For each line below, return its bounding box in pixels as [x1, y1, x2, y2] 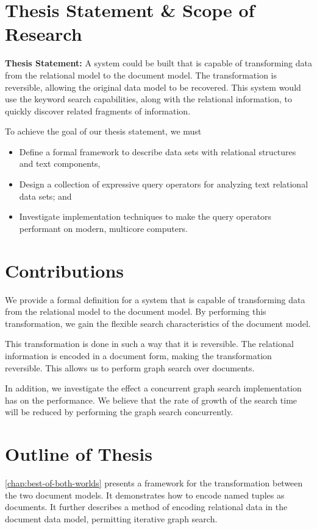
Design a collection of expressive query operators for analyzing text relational [19, 178, 308, 191]
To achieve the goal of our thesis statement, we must [5, 125, 202, 138]
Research [5, 21, 82, 46]
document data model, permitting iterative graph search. [5, 512, 218, 525]
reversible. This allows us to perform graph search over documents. [5, 361, 255, 374]
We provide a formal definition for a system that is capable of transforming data [5, 293, 305, 306]
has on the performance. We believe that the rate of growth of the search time [5, 393, 297, 406]
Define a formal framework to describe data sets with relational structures [19, 145, 296, 158]
